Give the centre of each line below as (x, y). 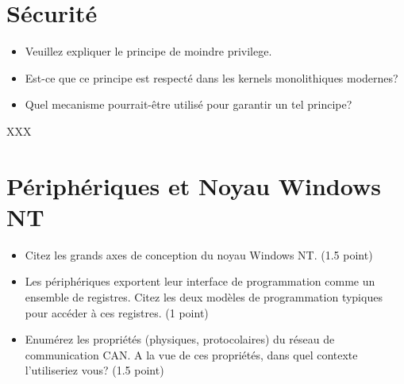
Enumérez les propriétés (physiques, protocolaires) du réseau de (180, 339)
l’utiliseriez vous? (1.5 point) (94, 370)
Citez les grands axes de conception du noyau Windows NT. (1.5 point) (199, 254)
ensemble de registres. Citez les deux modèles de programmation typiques (204, 297)
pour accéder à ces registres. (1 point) (117, 312)
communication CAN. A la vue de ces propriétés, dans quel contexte (191, 354)
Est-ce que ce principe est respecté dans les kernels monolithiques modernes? (212, 77)
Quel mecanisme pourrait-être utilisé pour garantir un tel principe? (189, 104)
